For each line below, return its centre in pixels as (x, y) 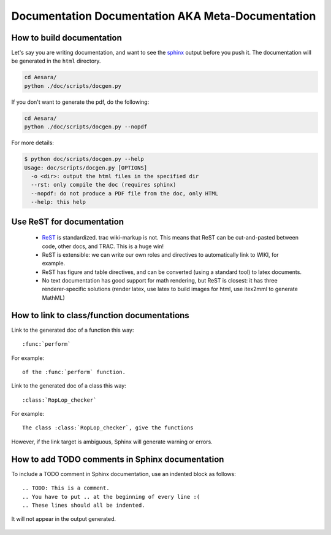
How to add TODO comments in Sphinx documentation (118, 459)
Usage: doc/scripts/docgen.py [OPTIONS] (86, 168)
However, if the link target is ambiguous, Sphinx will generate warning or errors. (112, 442)
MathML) (54, 297)
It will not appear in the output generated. (64, 519)
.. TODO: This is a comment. (66, 488)
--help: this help (58, 202)
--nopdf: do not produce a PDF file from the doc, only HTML (125, 193)
